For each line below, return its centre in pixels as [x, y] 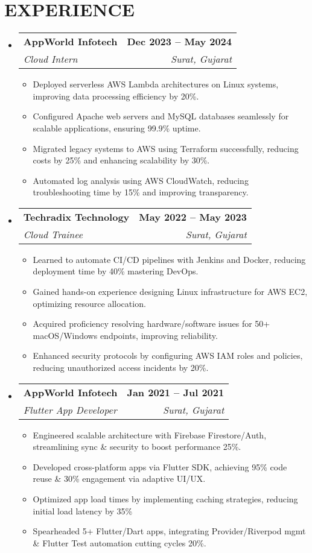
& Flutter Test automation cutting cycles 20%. [119, 542]
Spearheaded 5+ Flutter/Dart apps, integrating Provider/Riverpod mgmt [169, 531]
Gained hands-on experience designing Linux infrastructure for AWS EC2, [170, 292]
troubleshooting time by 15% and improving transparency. [141, 192]
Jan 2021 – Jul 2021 [176, 392]
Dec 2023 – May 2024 [180, 42]
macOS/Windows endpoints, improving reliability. [125, 335]
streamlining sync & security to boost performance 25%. [137, 447]
